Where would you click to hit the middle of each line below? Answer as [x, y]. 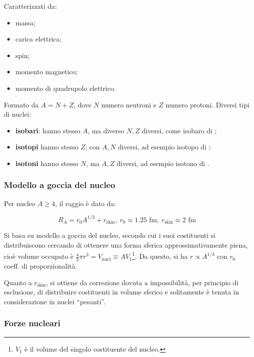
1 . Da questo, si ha [160, 255]
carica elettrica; [38, 39]
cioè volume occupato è [39, 256]
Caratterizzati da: [31, 6]
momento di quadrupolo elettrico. [65, 88]
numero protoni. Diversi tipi [207, 104]
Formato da [21, 104]
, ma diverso [106, 130]
